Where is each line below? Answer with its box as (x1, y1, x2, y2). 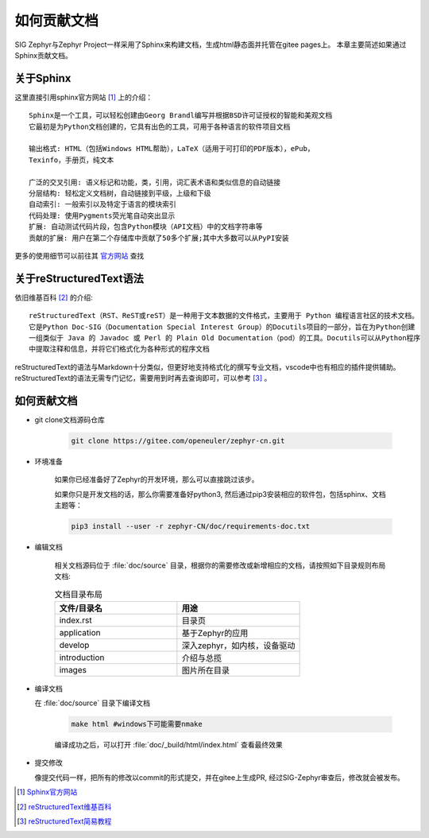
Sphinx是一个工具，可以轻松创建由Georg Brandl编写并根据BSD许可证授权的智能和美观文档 (29, 111, 333, 120)
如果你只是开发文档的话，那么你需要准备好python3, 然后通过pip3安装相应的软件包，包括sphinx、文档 (54, 489, 386, 499)
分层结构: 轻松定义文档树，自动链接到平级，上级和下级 (29, 188, 211, 198)
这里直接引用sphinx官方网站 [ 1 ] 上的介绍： (14, 92, 153, 102)
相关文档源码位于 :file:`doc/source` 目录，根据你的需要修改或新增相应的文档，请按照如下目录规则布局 (54, 561, 386, 570)
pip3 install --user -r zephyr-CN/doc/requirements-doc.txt (71, 522, 311, 531)
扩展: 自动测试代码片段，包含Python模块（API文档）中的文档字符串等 (29, 223, 263, 231)
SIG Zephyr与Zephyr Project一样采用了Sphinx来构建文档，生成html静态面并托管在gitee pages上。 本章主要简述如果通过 (14, 40, 407, 49)
